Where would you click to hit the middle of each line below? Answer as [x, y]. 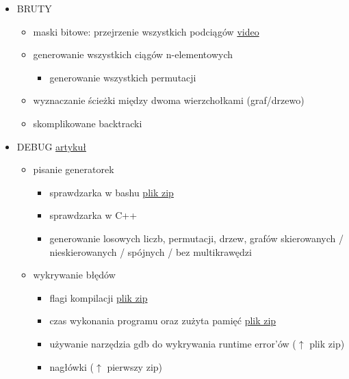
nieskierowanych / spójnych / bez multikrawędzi [151, 251]
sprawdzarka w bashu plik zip [112, 192]
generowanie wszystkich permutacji [123, 77]
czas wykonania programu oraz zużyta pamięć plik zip [163, 321]
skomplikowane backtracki [88, 123]
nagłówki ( [72, 366]
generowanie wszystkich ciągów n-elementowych [133, 54]
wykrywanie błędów [74, 275]
